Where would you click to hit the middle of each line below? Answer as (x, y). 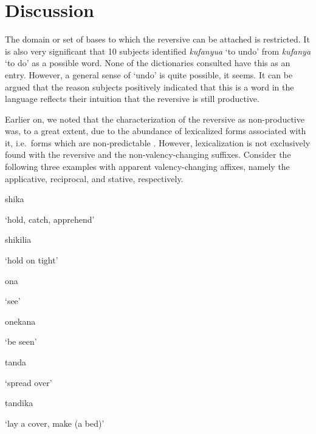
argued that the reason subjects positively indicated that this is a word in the (149, 86)
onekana (20, 321)
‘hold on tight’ (32, 260)
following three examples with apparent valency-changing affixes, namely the (147, 167)
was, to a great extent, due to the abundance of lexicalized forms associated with (156, 131)
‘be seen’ (21, 341)
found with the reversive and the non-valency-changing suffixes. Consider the (148, 154)
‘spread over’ (29, 382)
